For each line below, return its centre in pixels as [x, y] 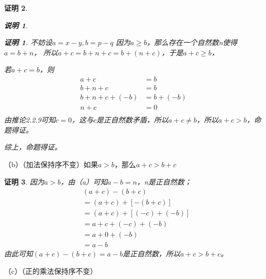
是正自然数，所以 [152, 254]
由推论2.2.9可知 [30, 120]
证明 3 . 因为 [24, 181]
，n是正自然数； [164, 181]
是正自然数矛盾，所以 [132, 120]
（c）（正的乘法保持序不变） [51, 271]
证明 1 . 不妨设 [28, 42]
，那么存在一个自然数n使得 [192, 42]
